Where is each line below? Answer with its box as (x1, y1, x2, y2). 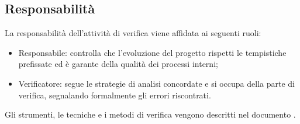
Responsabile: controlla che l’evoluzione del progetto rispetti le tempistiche (18, 46, 287, 58)
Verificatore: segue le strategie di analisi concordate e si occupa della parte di (18, 77, 295, 89)
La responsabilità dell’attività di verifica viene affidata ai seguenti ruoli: (5, 27, 261, 39)
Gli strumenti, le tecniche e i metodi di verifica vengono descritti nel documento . (5, 108, 296, 121)
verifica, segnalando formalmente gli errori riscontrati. (18, 88, 211, 101)
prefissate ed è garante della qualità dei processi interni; (18, 58, 218, 70)
